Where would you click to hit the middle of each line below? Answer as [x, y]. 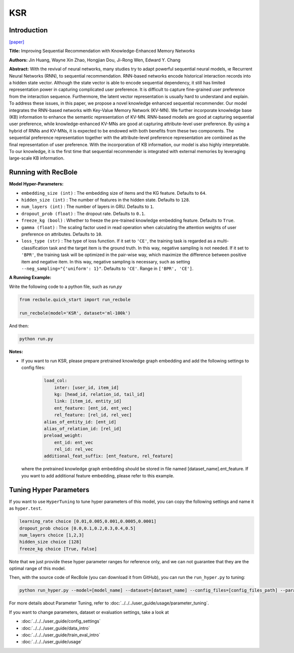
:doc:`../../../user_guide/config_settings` [61, 621]
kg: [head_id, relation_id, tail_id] [99, 394]
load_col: [56, 381]
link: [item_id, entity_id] [88, 401]
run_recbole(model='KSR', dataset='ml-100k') [75, 313]
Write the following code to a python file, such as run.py [66, 287]
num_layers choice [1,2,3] [52, 535]
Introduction [28, 30]
